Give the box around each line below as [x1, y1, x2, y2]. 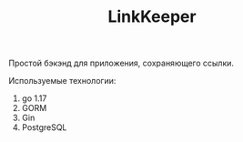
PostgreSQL [21, 122, 67, 133]
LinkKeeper [107, 6, 197, 27]
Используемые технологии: [8, 76, 116, 86]
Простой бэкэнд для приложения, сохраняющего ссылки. [8, 57, 234, 69]
